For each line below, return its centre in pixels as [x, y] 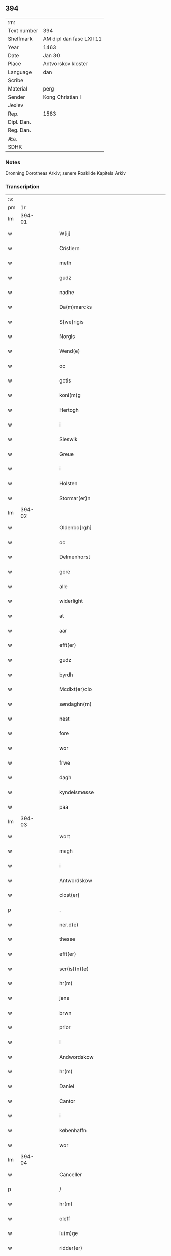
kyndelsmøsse [77, 792]
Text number [23, 30]
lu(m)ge [69, 1233]
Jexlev [16, 105]
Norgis [67, 337]
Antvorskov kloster [65, 63]
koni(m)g [70, 395]
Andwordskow [76, 1057]
